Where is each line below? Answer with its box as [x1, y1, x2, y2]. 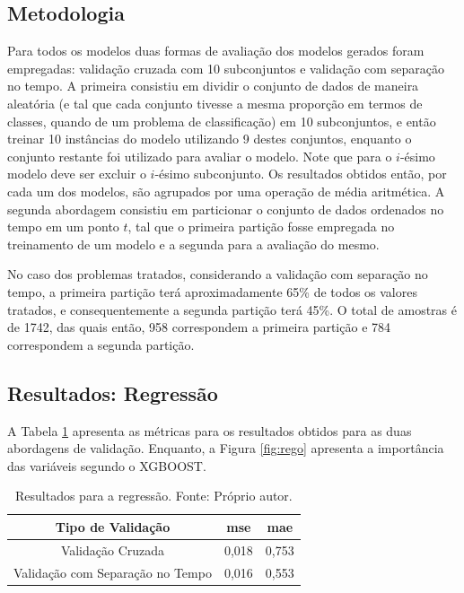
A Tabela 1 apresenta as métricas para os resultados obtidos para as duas [7, 421, 412, 440]
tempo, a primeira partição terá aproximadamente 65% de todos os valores [7, 282, 417, 301]
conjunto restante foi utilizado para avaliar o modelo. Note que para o [7, 146, 392, 165]
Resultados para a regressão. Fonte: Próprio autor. [14, 486, 293, 505]
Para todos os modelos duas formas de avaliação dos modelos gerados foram [7, 41, 425, 60]
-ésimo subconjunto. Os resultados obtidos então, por [154, 164, 447, 183]
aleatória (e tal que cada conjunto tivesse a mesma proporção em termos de [7, 93, 423, 112]
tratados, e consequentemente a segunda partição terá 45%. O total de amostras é [7, 300, 457, 318]
